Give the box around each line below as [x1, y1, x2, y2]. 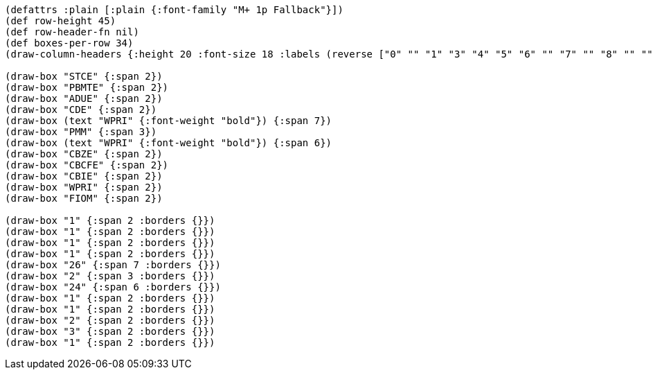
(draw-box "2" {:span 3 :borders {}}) [5, 270, 215, 281]
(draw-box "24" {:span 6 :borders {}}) [5, 281, 221, 293]
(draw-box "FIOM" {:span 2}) [5, 193, 163, 204]
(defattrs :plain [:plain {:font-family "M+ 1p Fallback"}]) [5, 4, 343, 15]
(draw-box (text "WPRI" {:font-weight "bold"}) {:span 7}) [5, 115, 332, 126]
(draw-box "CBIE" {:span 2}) [5, 171, 163, 182]
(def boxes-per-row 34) [5, 37, 134, 49]
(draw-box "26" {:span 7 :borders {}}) [5, 259, 221, 270]
